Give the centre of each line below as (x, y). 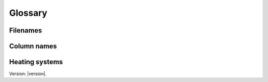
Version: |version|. (28, 74)
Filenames (26, 30)
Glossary (28, 13)
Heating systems (36, 62)
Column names (33, 46)
